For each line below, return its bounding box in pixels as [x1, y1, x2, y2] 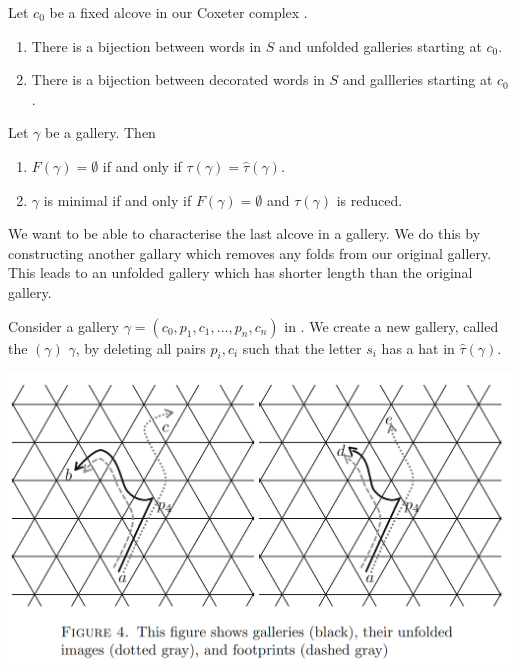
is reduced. [336, 189, 403, 210]
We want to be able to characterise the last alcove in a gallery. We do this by [8, 223, 481, 244]
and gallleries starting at [342, 69, 493, 90]
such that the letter [242, 337, 362, 358]
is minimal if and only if [43, 189, 192, 210]
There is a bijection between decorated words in [31, 69, 325, 90]
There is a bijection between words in [31, 35, 262, 56]
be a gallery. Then [45, 122, 156, 143]
